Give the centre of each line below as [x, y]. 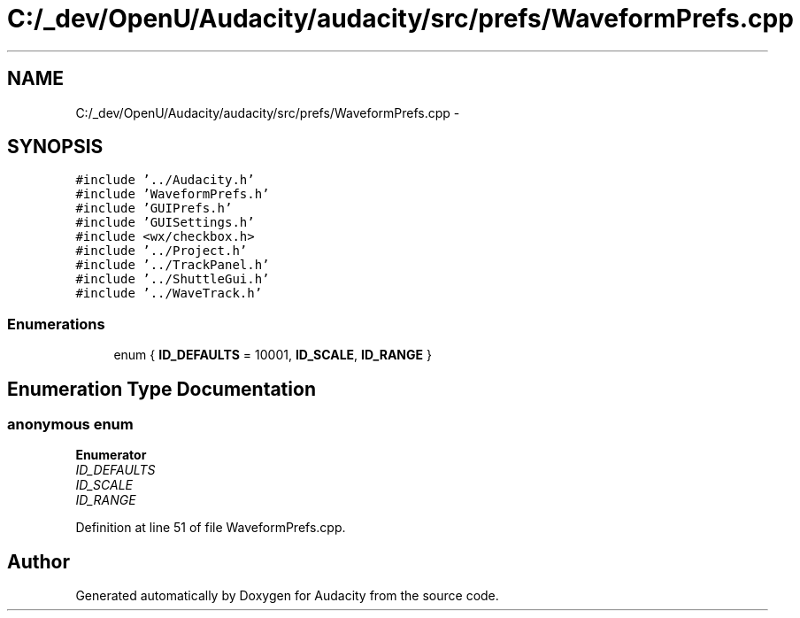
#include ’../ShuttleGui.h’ [173, 279]
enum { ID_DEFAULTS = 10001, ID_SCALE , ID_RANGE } [273, 355]
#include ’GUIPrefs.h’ [154, 209]
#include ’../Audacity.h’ [165, 180]
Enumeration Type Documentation [162, 389]
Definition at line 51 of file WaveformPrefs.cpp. [211, 528]
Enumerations [56, 324]
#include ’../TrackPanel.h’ [173, 265]
